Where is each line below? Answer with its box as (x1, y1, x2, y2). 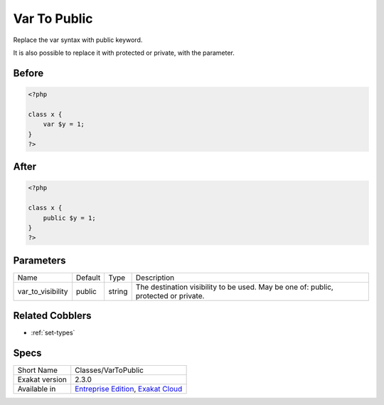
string (108, 286, 128, 296)
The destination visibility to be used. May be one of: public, (135, 282, 334, 292)
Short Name (17, 365, 58, 375)
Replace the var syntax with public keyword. (13, 36, 143, 44)
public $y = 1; (43, 214, 96, 222)
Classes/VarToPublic (75, 365, 144, 375)
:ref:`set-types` (31, 328, 75, 337)
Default (75, 273, 101, 283)
